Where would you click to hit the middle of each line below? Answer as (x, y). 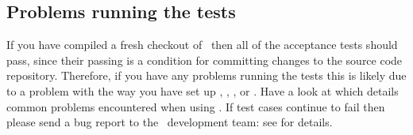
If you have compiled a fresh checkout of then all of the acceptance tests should (202, 45)
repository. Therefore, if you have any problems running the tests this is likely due (206, 75)
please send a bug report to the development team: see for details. (170, 122)
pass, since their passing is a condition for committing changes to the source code (205, 60)
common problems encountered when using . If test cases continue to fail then (196, 106)
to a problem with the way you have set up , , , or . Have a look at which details (203, 90)
